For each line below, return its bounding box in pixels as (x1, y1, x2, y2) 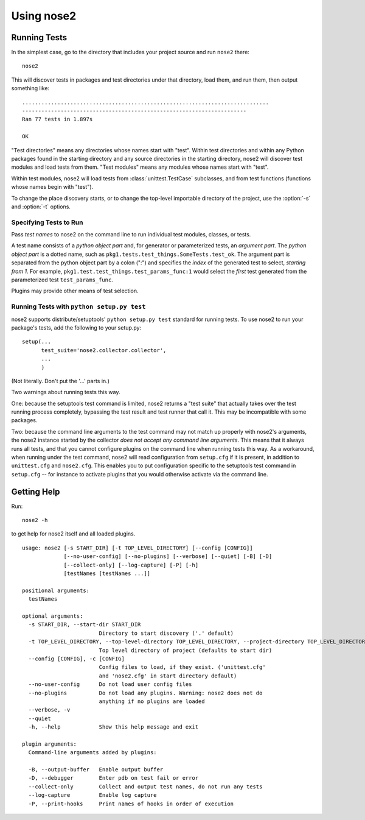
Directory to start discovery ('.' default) (99, 629, 234, 637)
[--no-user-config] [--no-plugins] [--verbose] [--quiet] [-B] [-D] (63, 553, 273, 560)
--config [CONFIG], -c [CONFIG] (28, 655, 125, 662)
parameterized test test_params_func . (11, 276, 114, 283)
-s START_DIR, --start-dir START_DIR (28, 621, 141, 628)
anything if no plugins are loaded (99, 698, 205, 705)
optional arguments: (22, 613, 83, 620)
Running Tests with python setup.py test (11, 302, 146, 311)
